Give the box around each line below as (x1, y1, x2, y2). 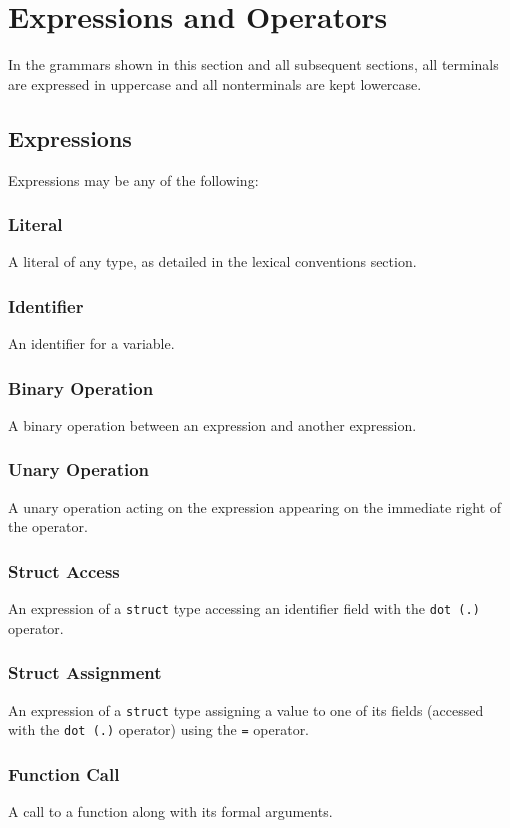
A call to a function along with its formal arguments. (8, 801, 333, 822)
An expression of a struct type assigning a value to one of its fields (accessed (8, 699, 484, 720)
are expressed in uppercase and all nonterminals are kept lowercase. (8, 73, 422, 94)
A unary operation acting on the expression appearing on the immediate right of (8, 496, 502, 517)
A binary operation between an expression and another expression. (8, 414, 417, 435)
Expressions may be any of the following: (8, 169, 259, 190)
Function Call (8, 761, 120, 786)
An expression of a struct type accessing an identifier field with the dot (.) (8, 598, 480, 619)
